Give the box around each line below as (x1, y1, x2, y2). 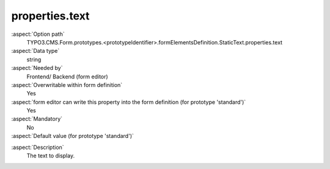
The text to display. (26, 152, 75, 159)
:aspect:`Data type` (11, 47, 60, 55)
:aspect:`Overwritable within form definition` (11, 81, 123, 88)
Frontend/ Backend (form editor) (26, 73, 108, 80)
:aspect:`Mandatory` (11, 116, 63, 123)
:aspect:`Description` (11, 143, 64, 151)
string (26, 55, 42, 63)
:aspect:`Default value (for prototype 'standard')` (11, 133, 134, 140)
